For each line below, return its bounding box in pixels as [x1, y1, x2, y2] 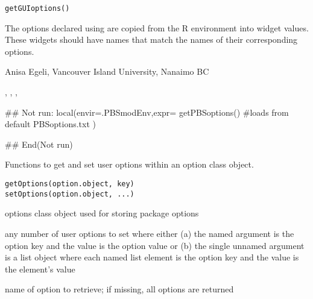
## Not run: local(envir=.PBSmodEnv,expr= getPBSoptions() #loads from [5, 105, 289, 118]
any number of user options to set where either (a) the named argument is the [5, 227, 294, 239]
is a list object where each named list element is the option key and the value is [5, 251, 299, 263]
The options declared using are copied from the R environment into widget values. [5, 21, 309, 34]
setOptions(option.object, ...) [5, 189, 134, 198]
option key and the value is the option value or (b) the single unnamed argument [5, 239, 305, 251]
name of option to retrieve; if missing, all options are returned [5, 283, 234, 295]
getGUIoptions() [5, 4, 70, 13]
